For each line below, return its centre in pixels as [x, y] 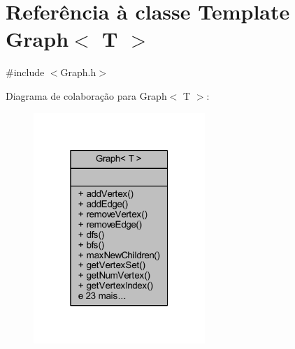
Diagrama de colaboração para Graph [86, 95]
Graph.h [78, 72]
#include [25, 72]
